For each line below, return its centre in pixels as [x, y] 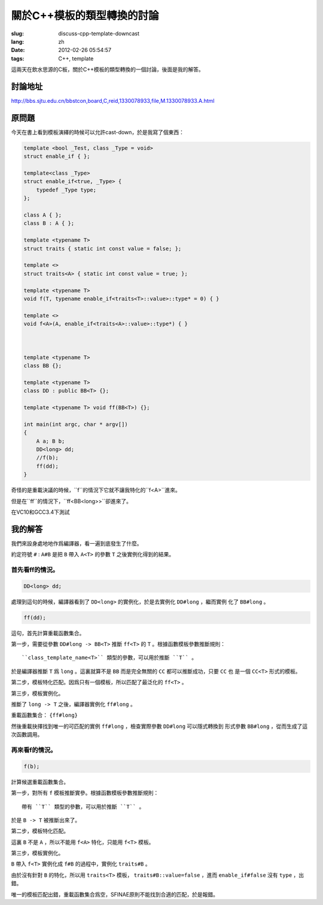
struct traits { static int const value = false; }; [103, 249]
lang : [18, 41]
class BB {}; [43, 366]
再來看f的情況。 [34, 749]
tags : [18, 58]
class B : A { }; [49, 223]
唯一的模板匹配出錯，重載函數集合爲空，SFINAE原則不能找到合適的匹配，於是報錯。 [115, 894]
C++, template [76, 58]
